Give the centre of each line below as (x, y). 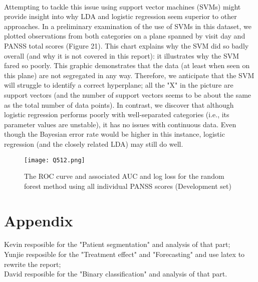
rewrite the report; (33, 264)
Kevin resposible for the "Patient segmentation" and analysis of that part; (117, 244)
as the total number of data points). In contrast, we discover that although (119, 104)
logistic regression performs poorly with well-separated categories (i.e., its (117, 114)
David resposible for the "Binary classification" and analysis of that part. (116, 274)
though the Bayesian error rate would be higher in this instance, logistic (114, 134)
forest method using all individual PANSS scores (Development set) (128, 186)
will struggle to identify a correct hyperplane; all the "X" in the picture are (119, 85)
